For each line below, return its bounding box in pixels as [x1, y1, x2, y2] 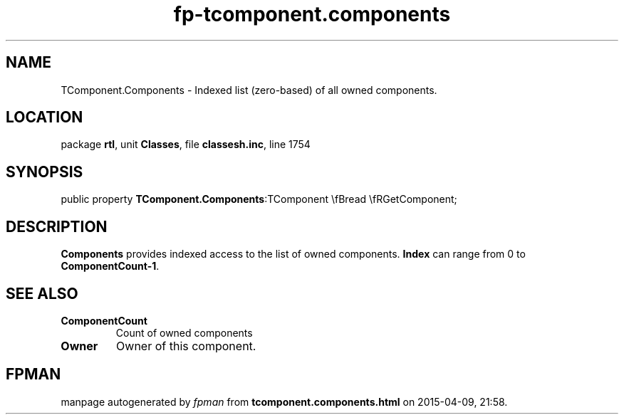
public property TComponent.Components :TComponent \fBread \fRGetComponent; [61, 193, 457, 206]
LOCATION [6, 108, 83, 127]
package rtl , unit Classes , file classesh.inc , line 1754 [61, 138, 311, 151]
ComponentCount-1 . [61, 260, 160, 273]
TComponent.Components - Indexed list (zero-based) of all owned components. [61, 83, 437, 96]
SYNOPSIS [6, 162, 83, 181]
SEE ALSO [6, 284, 78, 303]
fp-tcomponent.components [173, 2, 451, 26]
